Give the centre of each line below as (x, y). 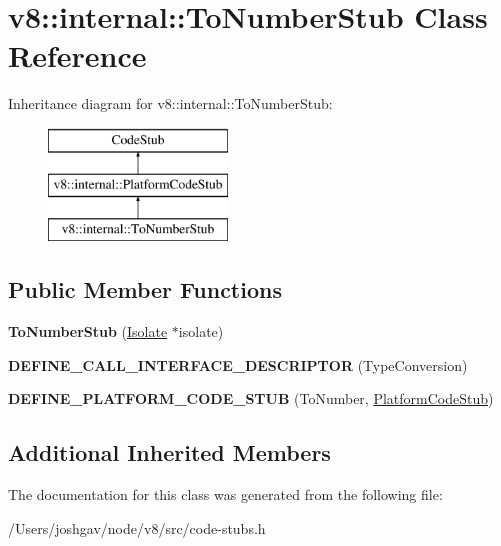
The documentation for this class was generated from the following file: (225, 494)
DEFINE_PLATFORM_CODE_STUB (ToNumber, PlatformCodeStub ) (251, 398)
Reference (77, 55)
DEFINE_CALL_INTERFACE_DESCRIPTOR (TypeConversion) (238, 364)
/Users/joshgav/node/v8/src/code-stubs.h (137, 527)
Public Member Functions (145, 289)
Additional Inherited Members (169, 452)
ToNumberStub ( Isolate (88, 331)
